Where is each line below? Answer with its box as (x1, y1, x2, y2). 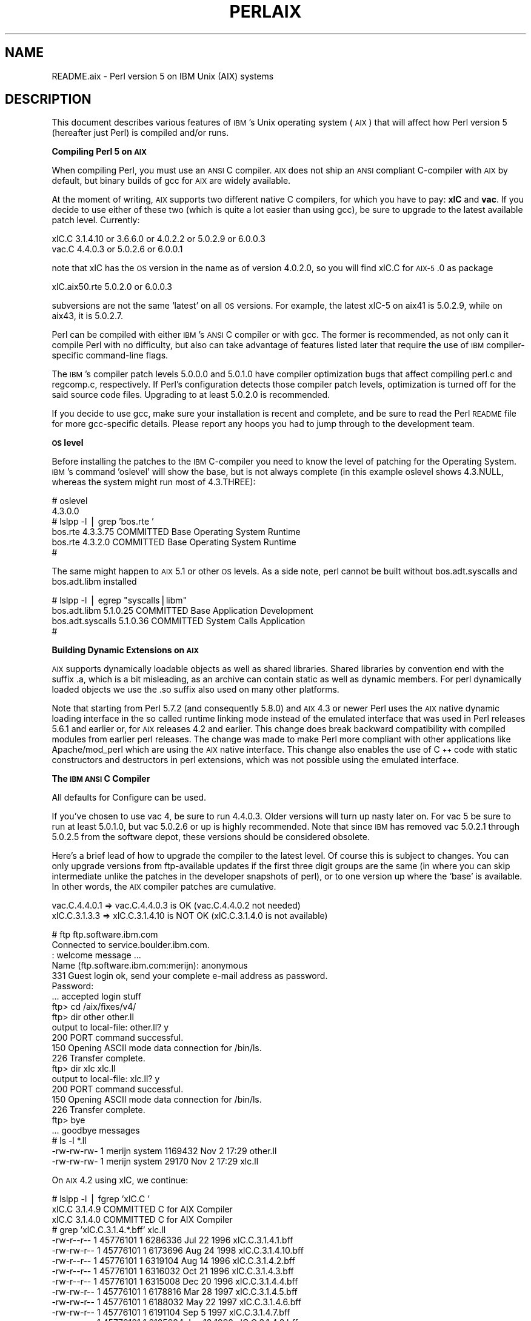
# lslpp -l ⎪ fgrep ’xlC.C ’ (52, 1194, 150, 1205)
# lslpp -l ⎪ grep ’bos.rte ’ (52, 516, 154, 527)
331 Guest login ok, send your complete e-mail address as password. (52, 970, 328, 981)
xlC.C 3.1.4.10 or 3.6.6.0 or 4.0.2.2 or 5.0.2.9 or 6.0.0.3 (52, 234, 265, 244)
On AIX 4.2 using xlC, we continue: (52, 1175, 189, 1186)
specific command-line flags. (52, 350, 169, 361)
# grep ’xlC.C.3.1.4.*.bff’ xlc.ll (52, 1225, 166, 1235)
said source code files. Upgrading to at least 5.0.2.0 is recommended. (52, 389, 330, 400)
